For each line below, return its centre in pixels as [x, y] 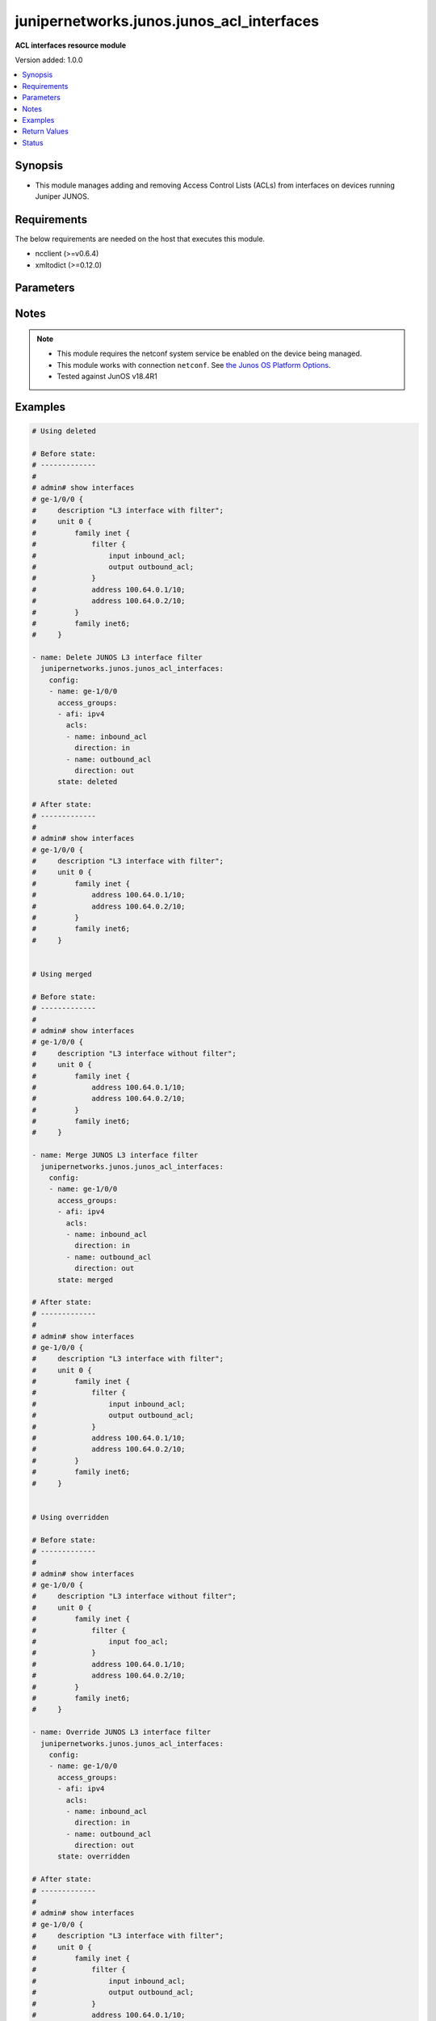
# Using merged [62, 974]
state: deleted [88, 782]
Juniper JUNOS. [62, 196]
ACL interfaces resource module [71, 45]
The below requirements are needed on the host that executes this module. [140, 238]
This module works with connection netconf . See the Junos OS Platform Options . [194, 365]
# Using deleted [64, 431]
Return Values [45, 131]
